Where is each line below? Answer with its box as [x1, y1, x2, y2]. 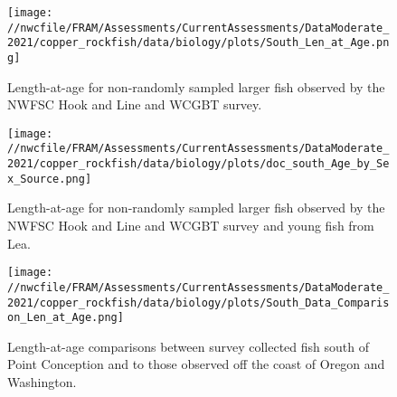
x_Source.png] [7, 172, 92, 185]
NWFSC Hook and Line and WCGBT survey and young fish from [7, 216, 374, 235]
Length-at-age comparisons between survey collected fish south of [7, 336, 370, 355]
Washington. [7, 373, 77, 392]
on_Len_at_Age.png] [7, 311, 124, 325]
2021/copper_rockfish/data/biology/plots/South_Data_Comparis [7, 296, 390, 309]
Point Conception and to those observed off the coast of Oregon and [7, 354, 385, 373]
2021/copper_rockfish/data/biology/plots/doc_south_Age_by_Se [7, 157, 390, 171]
